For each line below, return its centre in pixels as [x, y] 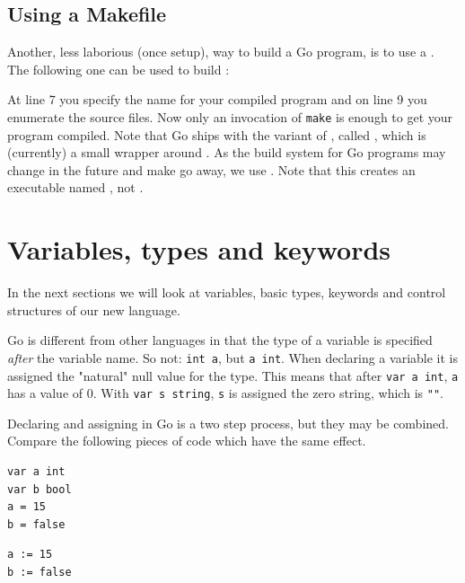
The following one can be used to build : [118, 69]
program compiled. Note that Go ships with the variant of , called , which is [217, 134]
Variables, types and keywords [199, 249]
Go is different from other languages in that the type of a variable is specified [220, 340]
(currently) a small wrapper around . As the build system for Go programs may [227, 152]
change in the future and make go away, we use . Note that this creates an [211, 169]
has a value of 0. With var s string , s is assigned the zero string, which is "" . [225, 393]
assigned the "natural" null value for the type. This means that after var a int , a [233, 375]
